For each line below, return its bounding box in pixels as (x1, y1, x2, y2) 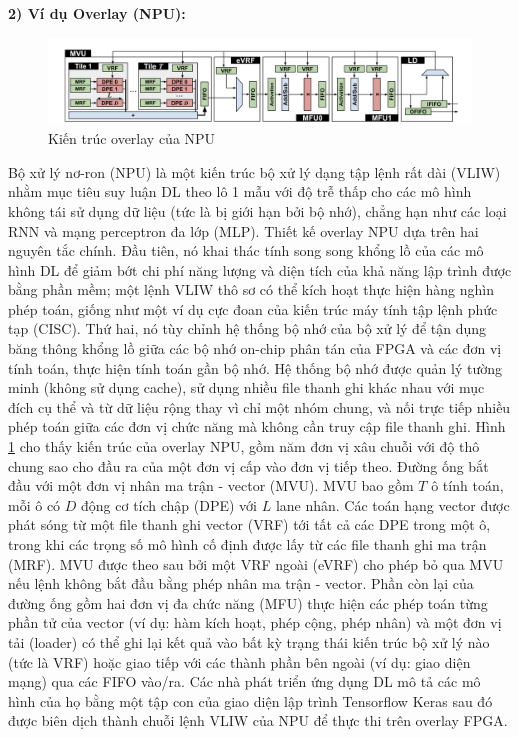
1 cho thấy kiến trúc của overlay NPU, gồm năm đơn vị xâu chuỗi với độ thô (8, 436, 480, 457)
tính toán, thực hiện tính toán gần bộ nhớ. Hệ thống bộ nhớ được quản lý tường (8, 357, 502, 378)
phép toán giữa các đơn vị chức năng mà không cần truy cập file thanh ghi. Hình (8, 416, 506, 437)
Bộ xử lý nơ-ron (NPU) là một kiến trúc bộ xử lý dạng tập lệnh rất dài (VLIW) (8, 161, 501, 182)
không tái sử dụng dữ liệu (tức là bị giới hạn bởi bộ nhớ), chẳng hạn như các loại (8, 200, 507, 221)
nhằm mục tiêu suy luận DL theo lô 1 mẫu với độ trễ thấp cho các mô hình (8, 181, 472, 202)
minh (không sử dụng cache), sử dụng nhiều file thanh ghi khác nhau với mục (8, 377, 485, 398)
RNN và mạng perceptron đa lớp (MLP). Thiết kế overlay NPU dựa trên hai (8, 220, 479, 241)
